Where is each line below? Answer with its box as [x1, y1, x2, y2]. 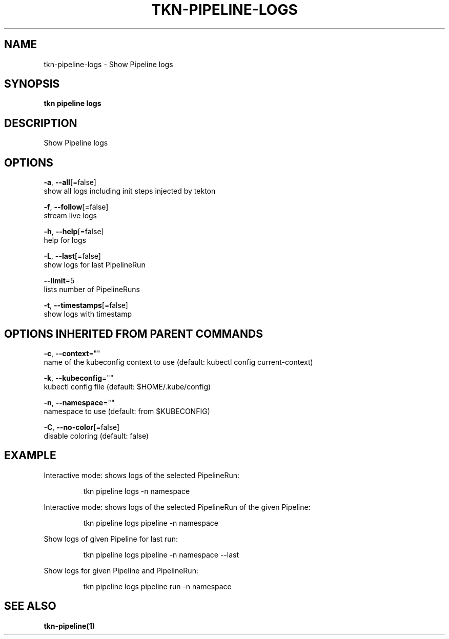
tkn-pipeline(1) [44, 621, 95, 630]
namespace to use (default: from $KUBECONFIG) [44, 406, 210, 416]
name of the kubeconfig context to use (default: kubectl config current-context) [44, 357, 313, 366]
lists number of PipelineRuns [44, 285, 140, 294]
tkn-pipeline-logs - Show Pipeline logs [44, 59, 173, 69]
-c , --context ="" [44, 348, 100, 358]
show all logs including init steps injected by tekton [44, 187, 216, 196]
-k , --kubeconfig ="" [44, 373, 114, 382]
